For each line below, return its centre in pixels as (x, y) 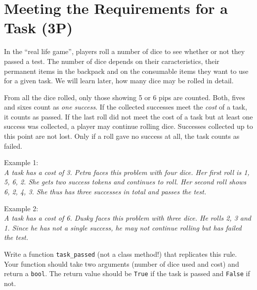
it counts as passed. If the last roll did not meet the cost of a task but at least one (128, 116)
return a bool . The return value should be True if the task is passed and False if (127, 273)
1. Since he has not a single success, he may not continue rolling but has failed (123, 227)
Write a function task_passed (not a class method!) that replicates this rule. (121, 254)
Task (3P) (38, 28)
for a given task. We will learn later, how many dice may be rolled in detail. (119, 81)
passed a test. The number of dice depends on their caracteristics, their (112, 61)
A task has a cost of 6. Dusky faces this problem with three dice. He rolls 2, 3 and (128, 218)
